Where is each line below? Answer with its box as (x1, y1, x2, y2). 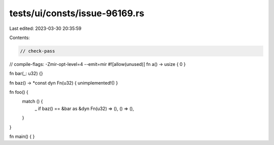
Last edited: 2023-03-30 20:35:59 (9, 25, 82, 31)
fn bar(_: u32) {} (9, 70, 43, 77)
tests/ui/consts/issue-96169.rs (9, 8, 145, 19)
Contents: (9, 34, 30, 41)
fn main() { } (9, 133, 35, 139)
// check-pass (20, 48, 55, 54)
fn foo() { (9, 89, 29, 95)
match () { (22, 98, 43, 104)
